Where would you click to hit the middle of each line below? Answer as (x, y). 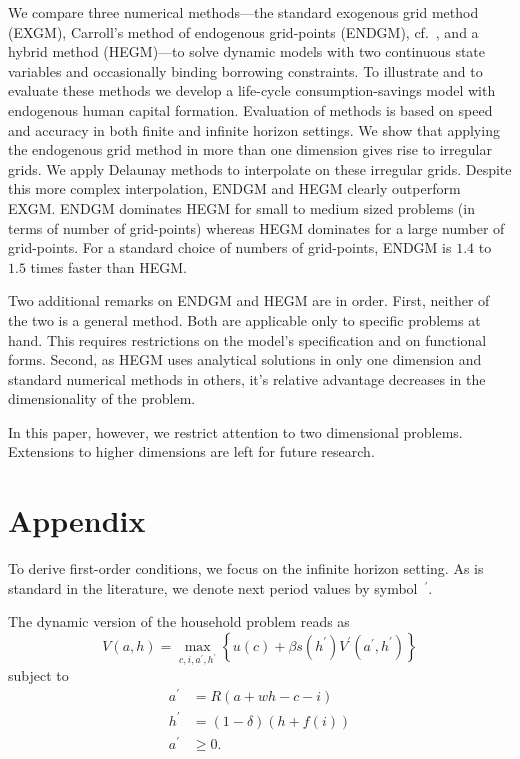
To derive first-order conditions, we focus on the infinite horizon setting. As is (246, 568)
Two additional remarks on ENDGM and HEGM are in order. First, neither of (249, 300)
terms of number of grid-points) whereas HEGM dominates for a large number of (256, 227)
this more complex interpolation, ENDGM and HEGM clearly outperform (234, 188)
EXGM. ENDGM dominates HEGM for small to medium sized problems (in (241, 207)
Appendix (77, 520)
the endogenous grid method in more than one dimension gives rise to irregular (250, 149)
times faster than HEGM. (109, 266)
